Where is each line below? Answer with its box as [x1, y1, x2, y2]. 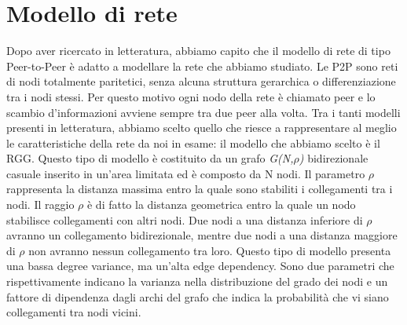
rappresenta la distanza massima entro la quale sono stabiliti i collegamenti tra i [6, 181, 393, 197]
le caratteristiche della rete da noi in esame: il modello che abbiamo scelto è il [6, 134, 380, 151]
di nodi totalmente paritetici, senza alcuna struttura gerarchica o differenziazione [6, 73, 396, 89]
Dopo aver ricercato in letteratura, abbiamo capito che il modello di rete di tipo [6, 42, 390, 59]
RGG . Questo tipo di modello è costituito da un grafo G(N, [6, 150, 294, 166]
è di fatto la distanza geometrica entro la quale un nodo [86, 196, 356, 213]
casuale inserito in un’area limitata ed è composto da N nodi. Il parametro [6, 165, 365, 181]
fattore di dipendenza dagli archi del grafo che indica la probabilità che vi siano [6, 288, 389, 305]
